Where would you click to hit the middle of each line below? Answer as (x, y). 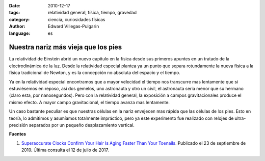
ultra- (240, 118)
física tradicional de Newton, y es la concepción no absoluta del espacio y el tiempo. (95, 73)
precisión (18, 125)
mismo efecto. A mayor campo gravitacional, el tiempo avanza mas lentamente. (90, 102)
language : (20, 33)
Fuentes (18, 134)
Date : (15, 6)
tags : (14, 13)
